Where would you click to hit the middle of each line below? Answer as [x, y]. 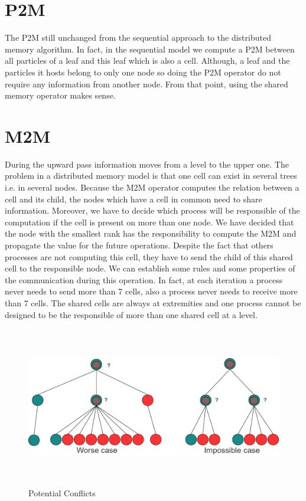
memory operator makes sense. [60, 95]
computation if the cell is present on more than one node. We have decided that [149, 222]
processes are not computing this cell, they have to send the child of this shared [149, 256]
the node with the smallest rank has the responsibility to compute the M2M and [151, 233]
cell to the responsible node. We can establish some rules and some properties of [150, 268]
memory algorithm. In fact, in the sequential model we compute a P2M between [150, 49]
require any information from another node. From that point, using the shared [147, 83]
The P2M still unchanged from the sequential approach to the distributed [138, 37]
